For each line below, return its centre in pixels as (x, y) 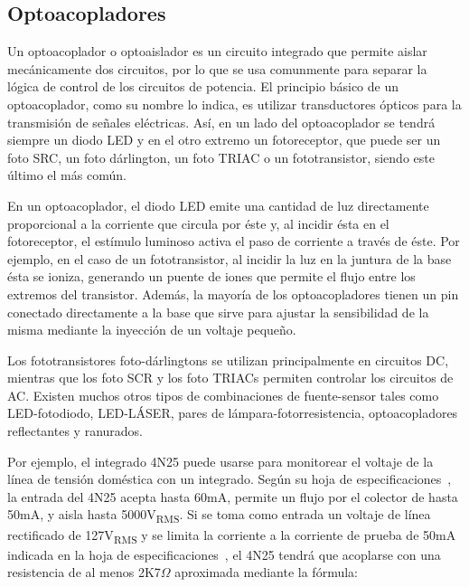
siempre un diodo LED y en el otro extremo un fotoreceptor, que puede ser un (224, 140)
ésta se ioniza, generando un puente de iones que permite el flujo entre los (211, 276)
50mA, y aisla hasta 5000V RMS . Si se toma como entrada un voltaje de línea (219, 516)
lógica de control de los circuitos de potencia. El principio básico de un (203, 86)
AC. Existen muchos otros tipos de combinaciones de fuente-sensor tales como (223, 395)
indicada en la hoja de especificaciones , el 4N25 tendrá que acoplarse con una (224, 554)
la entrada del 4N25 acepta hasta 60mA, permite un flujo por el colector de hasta (233, 496)
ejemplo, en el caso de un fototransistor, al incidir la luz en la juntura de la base (230, 258)
